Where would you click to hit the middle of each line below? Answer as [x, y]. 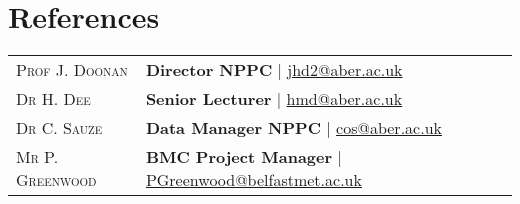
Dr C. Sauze [59, 128]
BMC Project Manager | [243, 157]
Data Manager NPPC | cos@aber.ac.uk [293, 128]
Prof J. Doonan [72, 70]
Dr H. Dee [53, 99]
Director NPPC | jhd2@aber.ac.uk [274, 70]
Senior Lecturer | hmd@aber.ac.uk [274, 99]
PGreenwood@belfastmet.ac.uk [253, 180]
